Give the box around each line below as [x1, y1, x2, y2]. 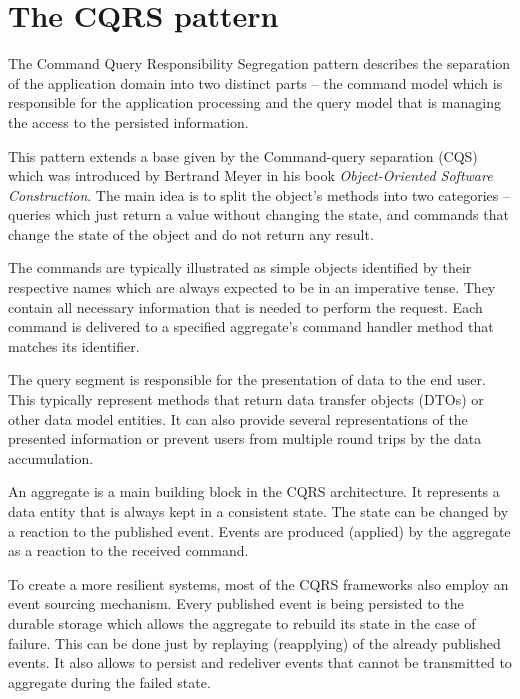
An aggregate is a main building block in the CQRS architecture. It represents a [8, 481, 500, 502]
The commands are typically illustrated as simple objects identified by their [8, 257, 472, 278]
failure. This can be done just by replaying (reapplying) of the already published [8, 632, 501, 653]
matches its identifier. [8, 335, 140, 356]
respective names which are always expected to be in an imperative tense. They [8, 277, 496, 298]
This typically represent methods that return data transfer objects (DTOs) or [8, 389, 484, 410]
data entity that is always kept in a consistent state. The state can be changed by [8, 501, 509, 521]
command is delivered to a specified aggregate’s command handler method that [8, 316, 494, 337]
